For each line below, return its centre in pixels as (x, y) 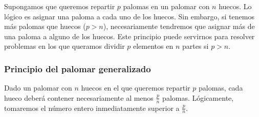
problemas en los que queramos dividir (64, 46)
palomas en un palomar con (166, 6)
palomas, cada (221, 88)
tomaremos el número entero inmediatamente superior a (92, 108)
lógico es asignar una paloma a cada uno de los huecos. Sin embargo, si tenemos (129, 16)
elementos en (153, 46)
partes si (195, 46)
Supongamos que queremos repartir (60, 6)
